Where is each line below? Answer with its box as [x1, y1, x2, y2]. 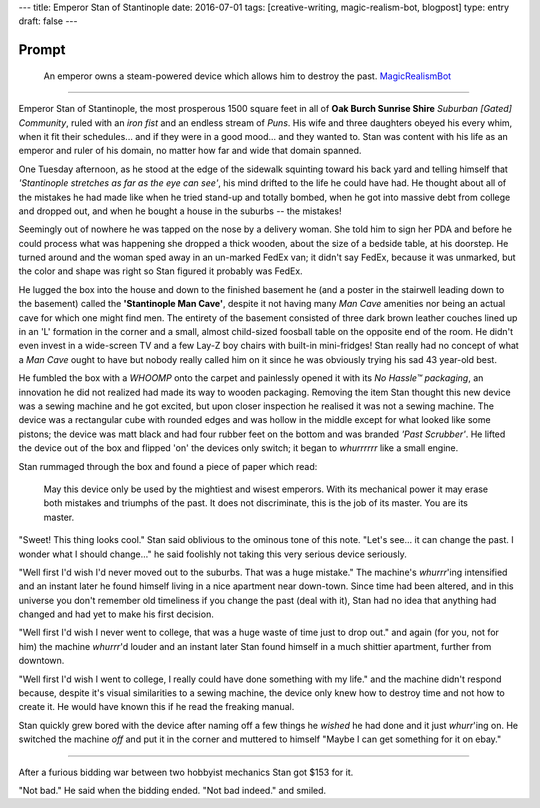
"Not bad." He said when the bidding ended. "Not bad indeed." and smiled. [18, 784, 327, 796]
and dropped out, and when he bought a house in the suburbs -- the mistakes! [18, 205, 342, 217]
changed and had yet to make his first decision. [18, 608, 214, 620]
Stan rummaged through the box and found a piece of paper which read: [18, 460, 318, 472]
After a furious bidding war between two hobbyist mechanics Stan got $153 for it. [18, 766, 354, 778]
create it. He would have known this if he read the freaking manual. [18, 701, 295, 713]
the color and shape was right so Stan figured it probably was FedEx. [18, 265, 304, 277]
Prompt [18, 41, 66, 59]
